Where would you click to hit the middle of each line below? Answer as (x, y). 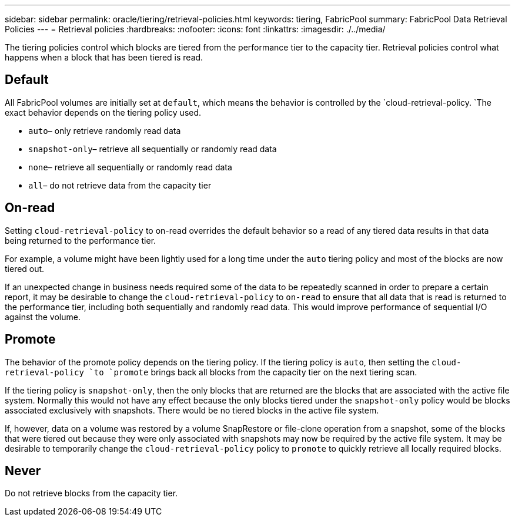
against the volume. (43, 317)
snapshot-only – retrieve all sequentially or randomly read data (153, 149)
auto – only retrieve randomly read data (105, 130)
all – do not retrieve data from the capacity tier (120, 185)
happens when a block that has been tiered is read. (104, 57)
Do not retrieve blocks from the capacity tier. (91, 493)
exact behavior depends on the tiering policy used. (103, 112)
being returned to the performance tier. (81, 240)
